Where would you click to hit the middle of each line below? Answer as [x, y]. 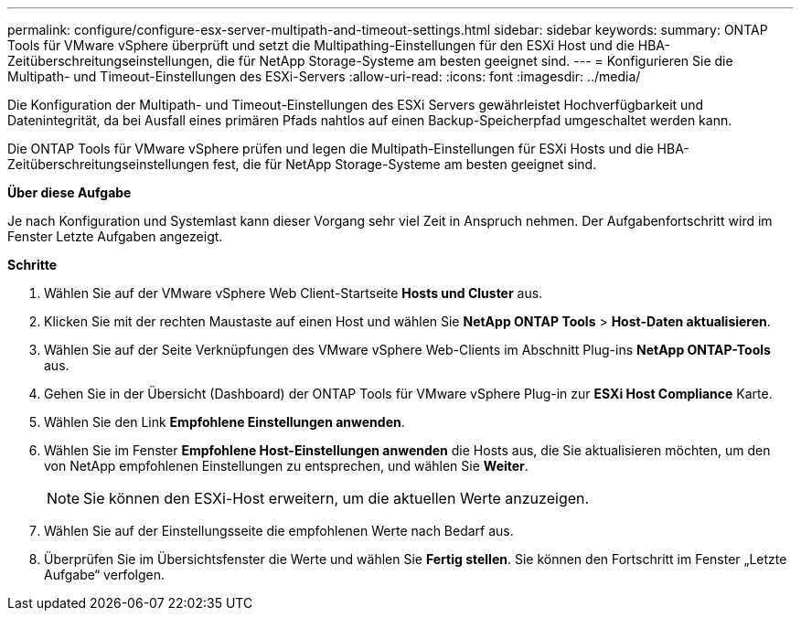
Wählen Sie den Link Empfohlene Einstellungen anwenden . [224, 422]
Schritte [32, 265]
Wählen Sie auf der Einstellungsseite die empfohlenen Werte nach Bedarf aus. [279, 531]
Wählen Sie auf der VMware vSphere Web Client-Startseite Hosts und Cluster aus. [294, 293]
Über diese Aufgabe [69, 192]
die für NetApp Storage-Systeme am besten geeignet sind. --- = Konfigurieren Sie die [475, 61]
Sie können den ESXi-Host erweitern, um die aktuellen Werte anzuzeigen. [336, 498]
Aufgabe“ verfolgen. [104, 575]
